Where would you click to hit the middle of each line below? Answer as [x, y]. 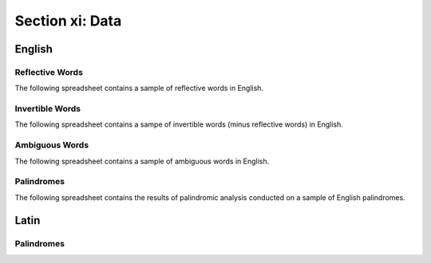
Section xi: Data [68, 21]
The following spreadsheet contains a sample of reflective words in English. [139, 88]
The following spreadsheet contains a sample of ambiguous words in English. [142, 161]
